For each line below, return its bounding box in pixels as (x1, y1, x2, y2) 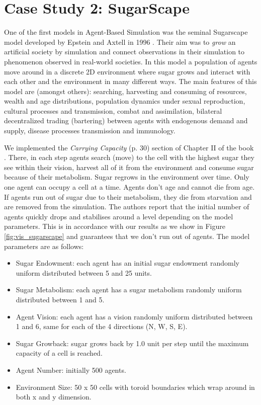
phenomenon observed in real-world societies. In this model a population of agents (4, 56, 257, 66)
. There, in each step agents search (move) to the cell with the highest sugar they (4, 152, 254, 163)
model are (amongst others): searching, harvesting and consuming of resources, (4, 86, 247, 96)
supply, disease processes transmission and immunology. (4, 125, 176, 136)
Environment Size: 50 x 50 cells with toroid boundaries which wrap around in (16, 381, 255, 392)
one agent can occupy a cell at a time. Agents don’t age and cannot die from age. (4, 182, 255, 192)
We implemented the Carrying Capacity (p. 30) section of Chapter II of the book (4, 142, 254, 152)
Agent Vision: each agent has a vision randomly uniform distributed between (16, 311, 253, 321)
